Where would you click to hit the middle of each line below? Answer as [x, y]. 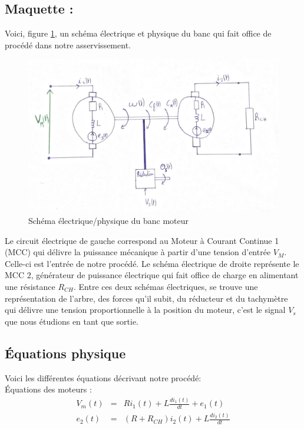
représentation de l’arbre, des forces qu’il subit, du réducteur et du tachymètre [146, 298]
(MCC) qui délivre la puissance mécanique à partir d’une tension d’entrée [138, 252]
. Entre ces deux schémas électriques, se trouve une [166, 286]
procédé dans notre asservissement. [68, 44]
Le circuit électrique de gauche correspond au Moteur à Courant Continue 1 [142, 240]
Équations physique [65, 353]
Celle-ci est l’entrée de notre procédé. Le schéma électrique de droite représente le [152, 263]
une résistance [30, 286]
